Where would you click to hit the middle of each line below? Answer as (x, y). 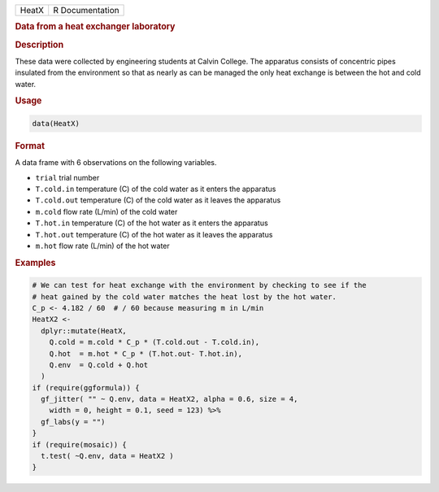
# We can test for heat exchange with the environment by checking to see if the (200, 285)
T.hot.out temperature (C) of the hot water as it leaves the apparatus (154, 234)
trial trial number (67, 177)
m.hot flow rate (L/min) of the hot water (102, 246)
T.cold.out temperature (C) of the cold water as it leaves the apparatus (158, 200)
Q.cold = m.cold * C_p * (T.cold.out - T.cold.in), (154, 342)
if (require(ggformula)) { (86, 388)
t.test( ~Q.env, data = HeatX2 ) (107, 456)
